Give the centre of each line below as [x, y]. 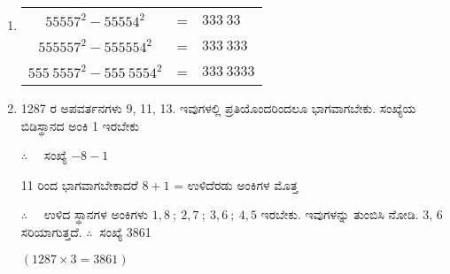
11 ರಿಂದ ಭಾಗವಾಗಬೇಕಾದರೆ [79, 184]
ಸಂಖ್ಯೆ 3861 [125, 231]
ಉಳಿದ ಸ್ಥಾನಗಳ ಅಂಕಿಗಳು [96, 214]
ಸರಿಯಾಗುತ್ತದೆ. [51, 231]
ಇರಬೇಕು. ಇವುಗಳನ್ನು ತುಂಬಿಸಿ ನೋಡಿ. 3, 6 [352, 214]
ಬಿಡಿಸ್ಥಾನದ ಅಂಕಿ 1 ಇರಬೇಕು [80, 125]
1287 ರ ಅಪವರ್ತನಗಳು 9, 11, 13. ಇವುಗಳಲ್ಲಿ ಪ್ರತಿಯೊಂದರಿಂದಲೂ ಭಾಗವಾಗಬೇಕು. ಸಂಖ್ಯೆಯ [218, 108]
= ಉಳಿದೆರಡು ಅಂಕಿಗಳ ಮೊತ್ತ [236, 184]
